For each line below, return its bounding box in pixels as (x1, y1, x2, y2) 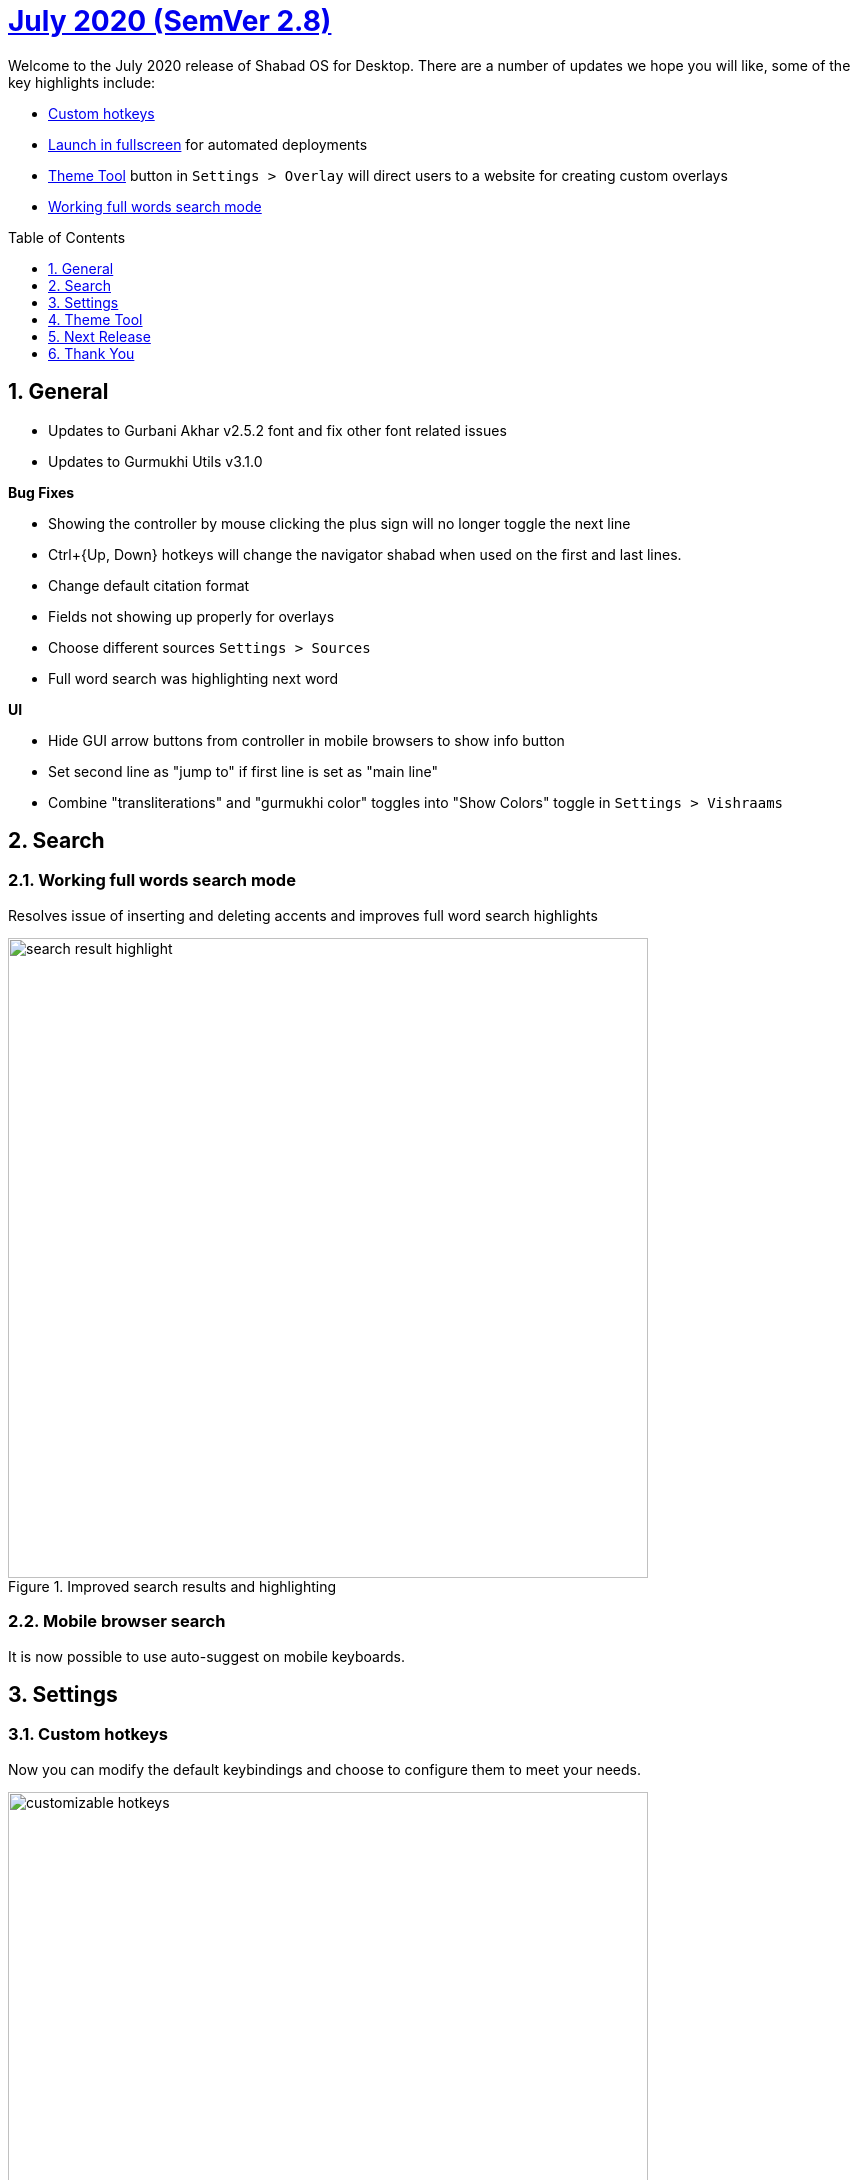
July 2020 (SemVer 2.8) (8, 4, 332, 38)
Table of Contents (8, 228, 126, 246)
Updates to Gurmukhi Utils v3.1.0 (48, 452, 263, 470)
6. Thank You (48, 344, 135, 362)
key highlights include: (8, 73, 156, 91)
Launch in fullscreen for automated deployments (48, 135, 368, 153)
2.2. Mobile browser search (8, 1611, 226, 1632)
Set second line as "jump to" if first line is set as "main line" (48, 762, 438, 780)
